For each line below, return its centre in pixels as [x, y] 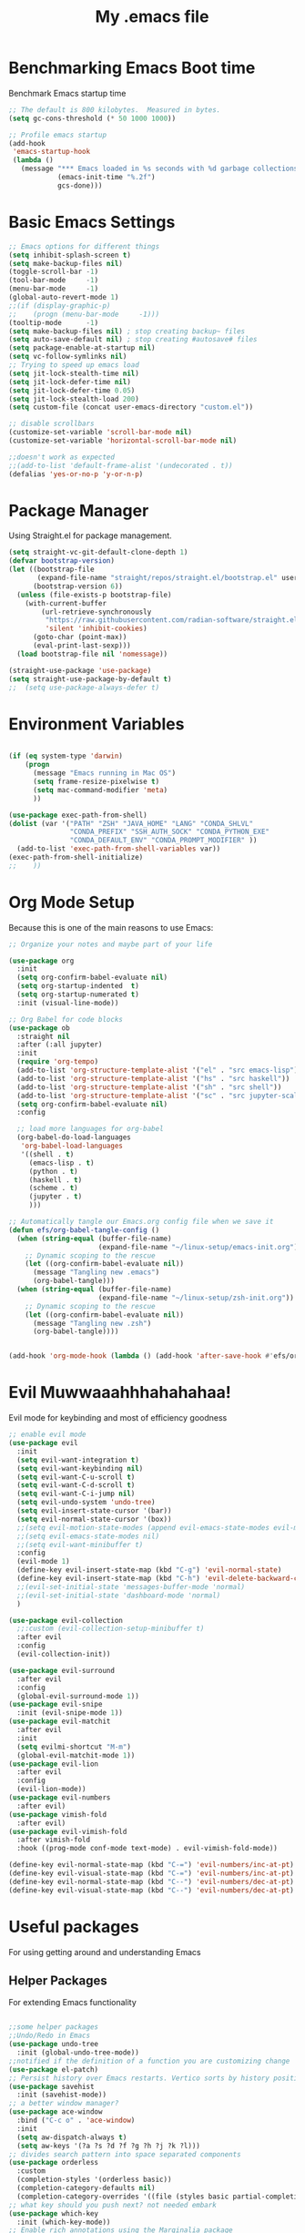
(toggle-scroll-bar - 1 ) [54, 272]
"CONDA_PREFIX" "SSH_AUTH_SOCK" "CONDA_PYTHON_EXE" [170, 832]
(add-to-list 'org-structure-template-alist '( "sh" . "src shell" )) [149, 1087]
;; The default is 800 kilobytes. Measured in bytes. [115, 110]
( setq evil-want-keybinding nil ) [80, 1468]
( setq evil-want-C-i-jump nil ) [76, 1494]
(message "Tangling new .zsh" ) [92, 1323]
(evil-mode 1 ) [43, 1562]
